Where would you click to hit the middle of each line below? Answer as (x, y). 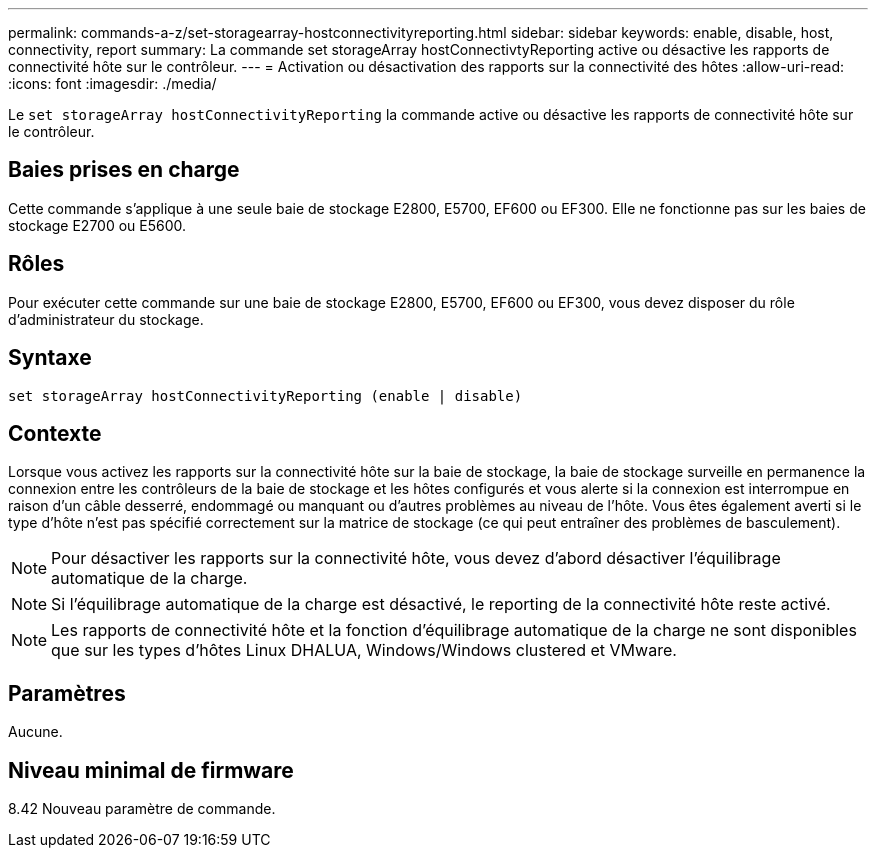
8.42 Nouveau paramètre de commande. (142, 809)
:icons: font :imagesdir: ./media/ (112, 83)
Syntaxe (50, 358)
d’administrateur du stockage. (106, 319)
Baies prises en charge (124, 170)
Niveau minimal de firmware (151, 770)
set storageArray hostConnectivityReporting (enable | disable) (265, 395)
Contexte (55, 433)
